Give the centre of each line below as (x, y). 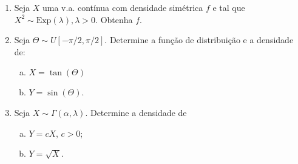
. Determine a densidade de (136, 112)
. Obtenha (114, 19)
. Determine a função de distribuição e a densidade (199, 40)
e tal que (229, 7)
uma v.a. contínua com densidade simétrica (123, 7)
